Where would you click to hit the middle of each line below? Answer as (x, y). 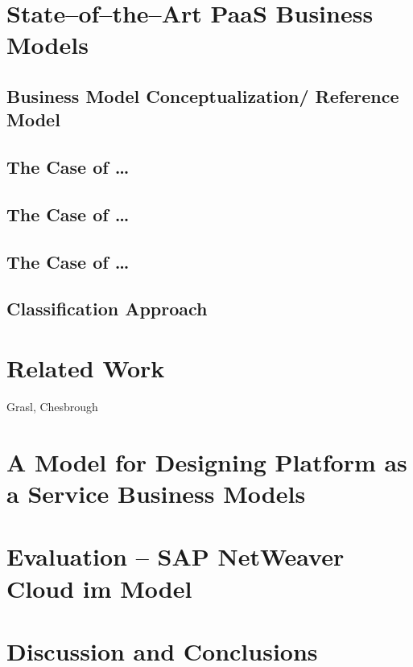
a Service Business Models (156, 493)
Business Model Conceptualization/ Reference (203, 95)
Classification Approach (107, 309)
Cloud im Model (99, 588)
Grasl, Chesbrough (52, 406)
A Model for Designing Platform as (207, 461)
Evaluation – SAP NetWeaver (176, 556)
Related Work (86, 368)
